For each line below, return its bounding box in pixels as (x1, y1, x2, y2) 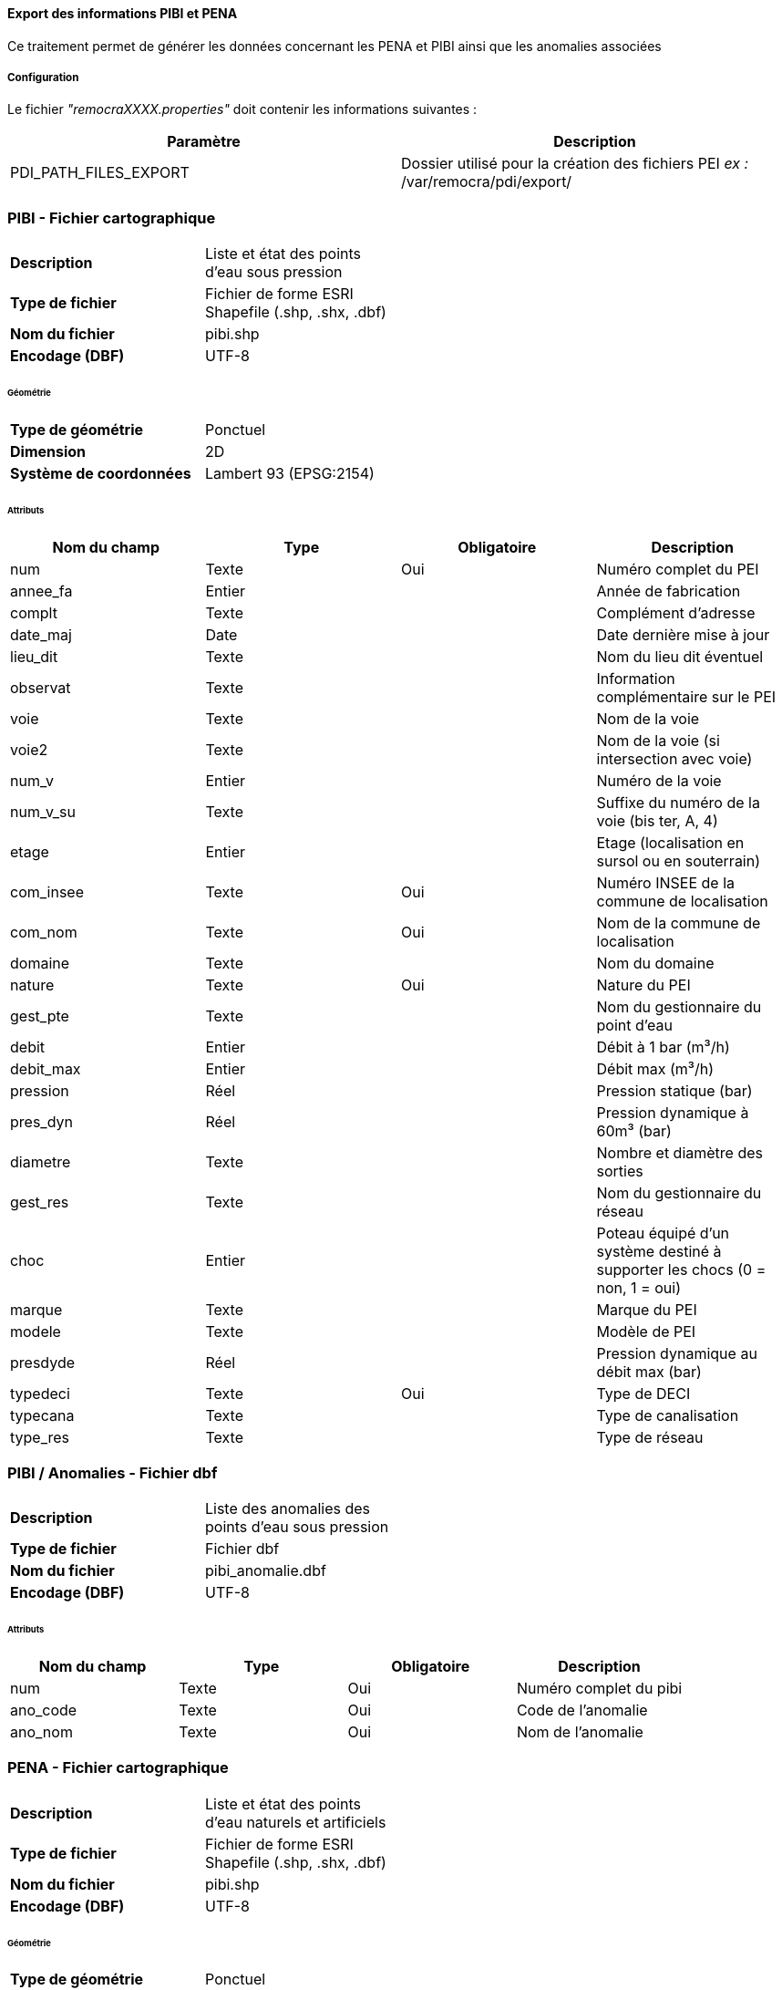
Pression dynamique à (596, 1103, 749, 1122)
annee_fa (10, 581, 73, 600)
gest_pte (10, 1006, 69, 1025)
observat (10, 678, 71, 697)
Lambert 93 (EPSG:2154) (205, 463, 375, 482)
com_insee (10, 882, 85, 901)
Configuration (7, 71, 79, 84)
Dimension (10, 441, 87, 461)
